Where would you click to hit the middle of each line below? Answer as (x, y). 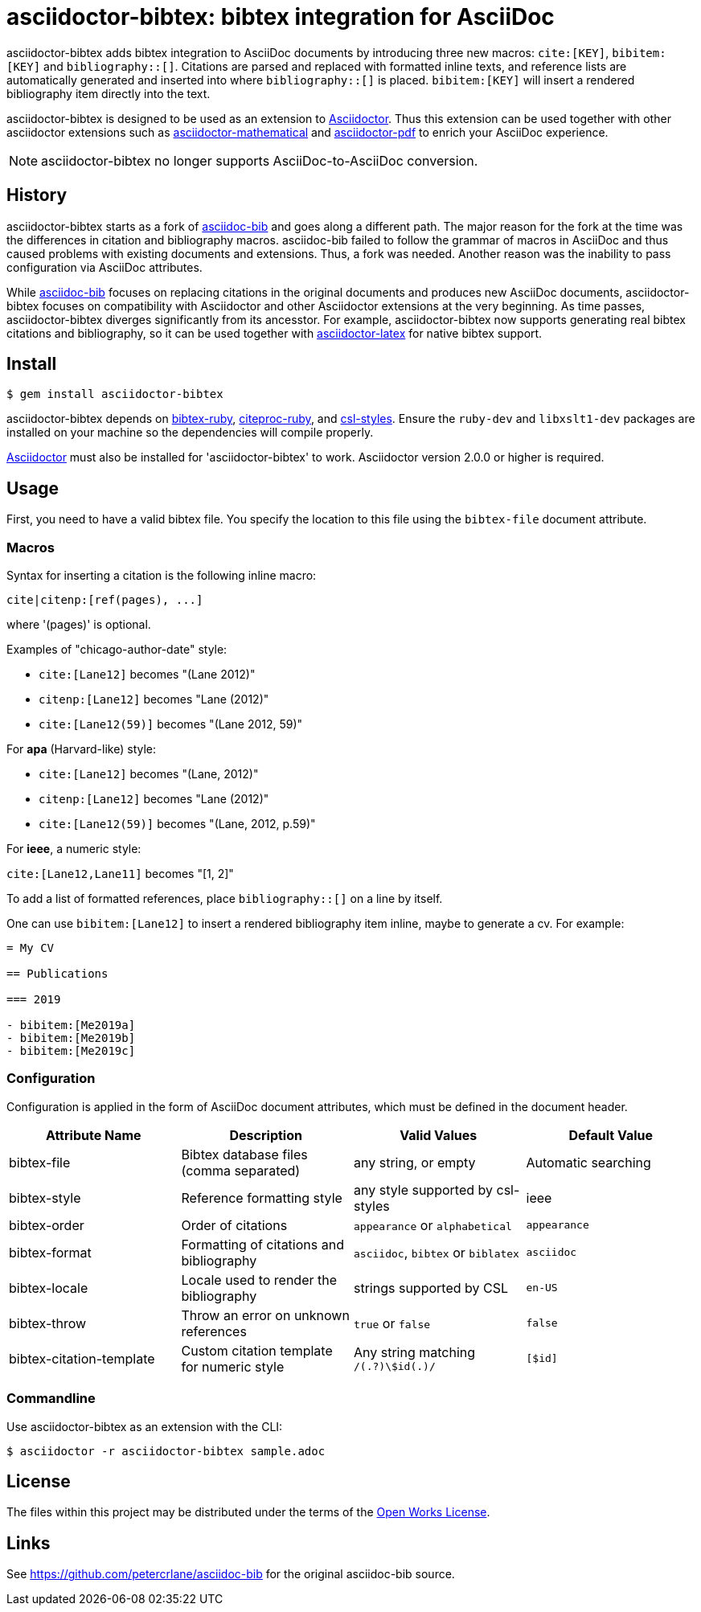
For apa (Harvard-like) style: (82, 749)
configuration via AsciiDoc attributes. (105, 267)
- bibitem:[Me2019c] (71, 1051)
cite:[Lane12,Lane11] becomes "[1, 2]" (120, 874)
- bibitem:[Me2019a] (71, 1025)
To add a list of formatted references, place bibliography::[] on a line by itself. (225, 899)
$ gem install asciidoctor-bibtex (115, 394)
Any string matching (415, 1353)
